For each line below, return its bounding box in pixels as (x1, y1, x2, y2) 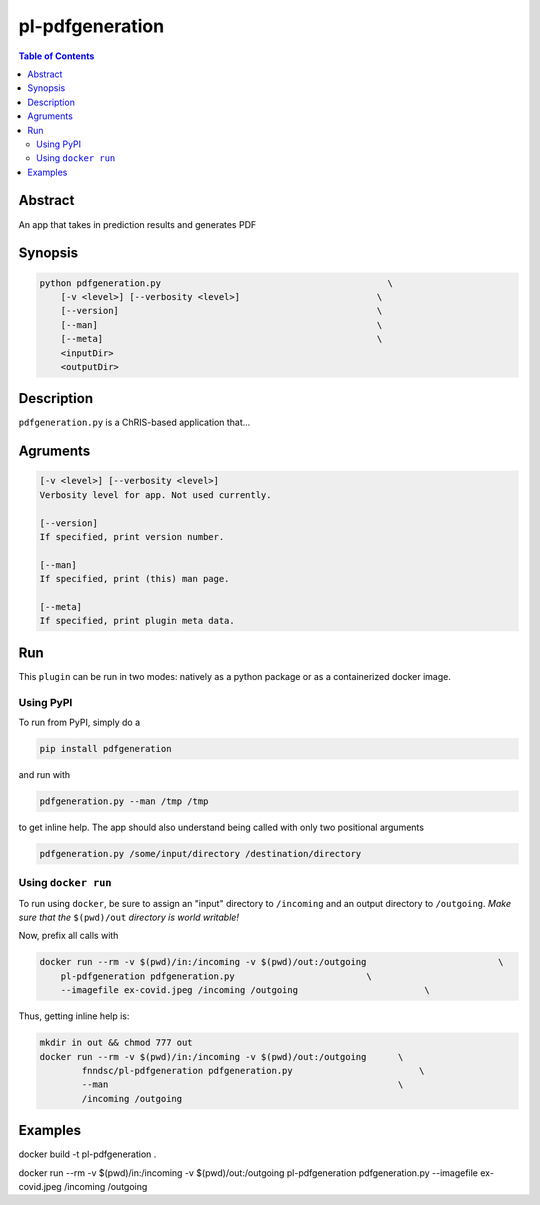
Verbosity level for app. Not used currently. (39, 489, 272, 500)
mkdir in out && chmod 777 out (39, 1037, 194, 1049)
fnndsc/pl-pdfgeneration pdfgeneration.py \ (81, 1065, 425, 1076)
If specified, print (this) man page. (39, 573, 230, 585)
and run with (18, 768, 71, 780)
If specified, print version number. (39, 531, 225, 542)
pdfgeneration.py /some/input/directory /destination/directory (39, 848, 362, 859)
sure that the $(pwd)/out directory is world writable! (18, 911, 240, 924)
